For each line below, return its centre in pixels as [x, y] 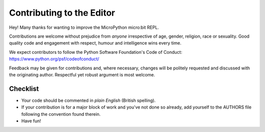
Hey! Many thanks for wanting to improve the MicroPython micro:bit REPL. [84, 27]
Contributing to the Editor [62, 13]
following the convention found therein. [61, 114]
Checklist [24, 89]
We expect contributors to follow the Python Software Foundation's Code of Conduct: [96, 52]
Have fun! [31, 121]
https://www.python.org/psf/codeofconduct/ [54, 59]
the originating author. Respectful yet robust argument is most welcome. [82, 75]
